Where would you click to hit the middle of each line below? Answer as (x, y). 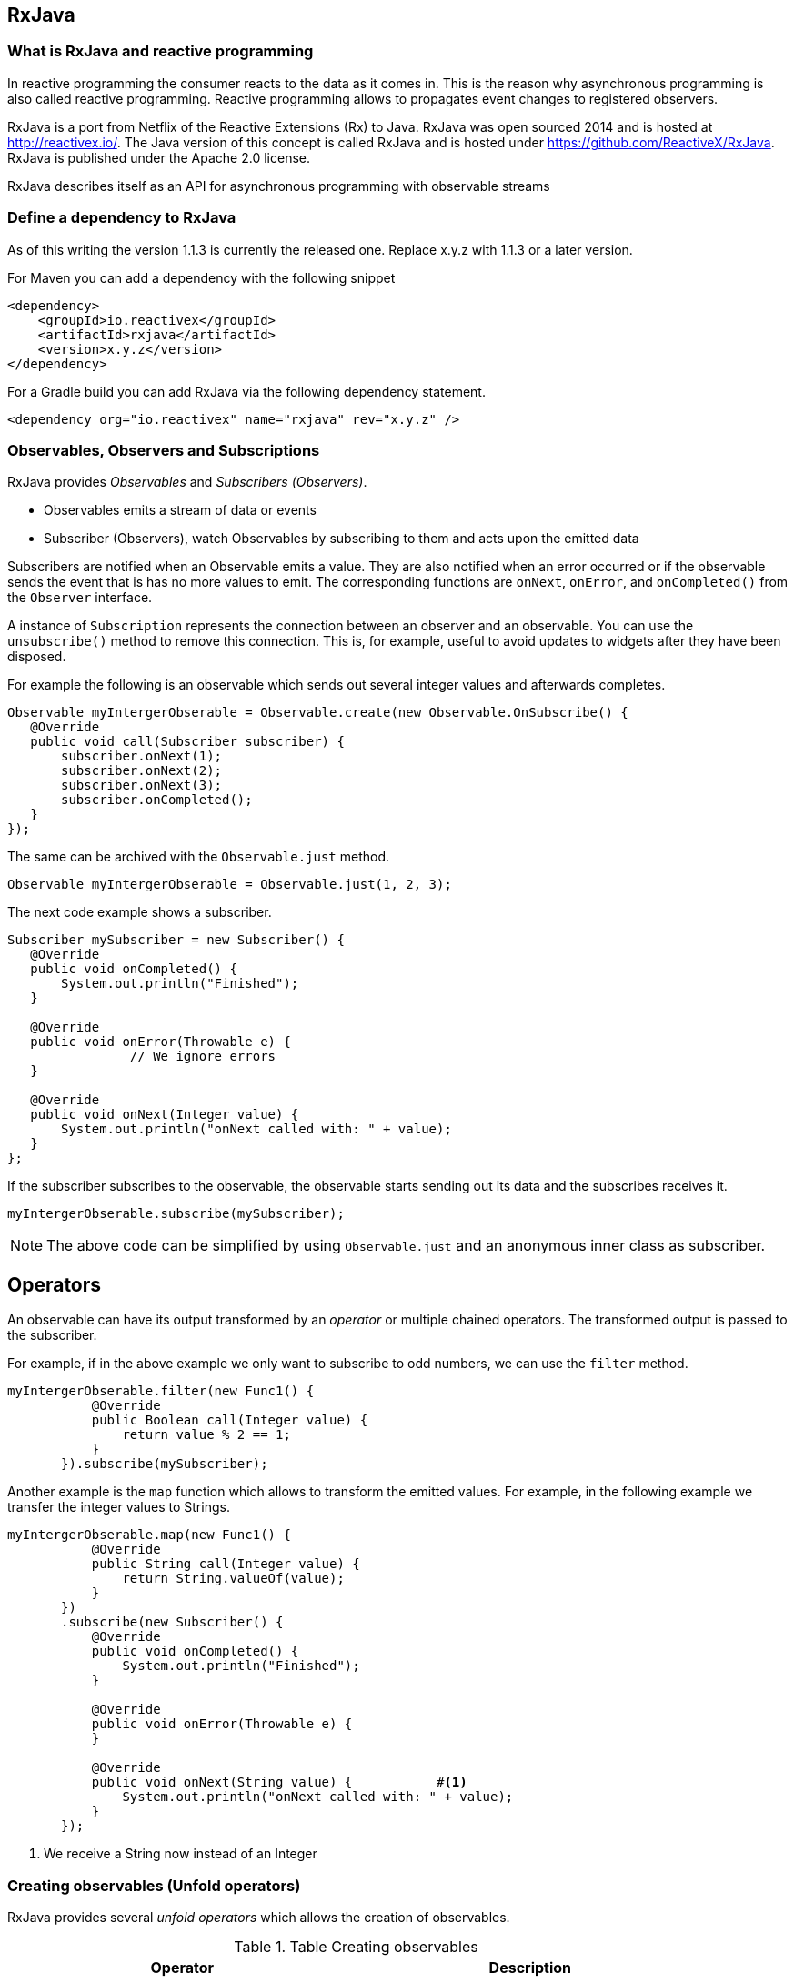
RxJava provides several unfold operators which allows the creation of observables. (259, 1917)
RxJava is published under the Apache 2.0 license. (159, 157)
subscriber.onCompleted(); (157, 800)
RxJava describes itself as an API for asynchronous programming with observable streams (279, 186)
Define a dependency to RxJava (122, 218)
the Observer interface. (80, 598)
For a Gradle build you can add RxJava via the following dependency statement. (246, 391)
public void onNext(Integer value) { (165, 1115)
